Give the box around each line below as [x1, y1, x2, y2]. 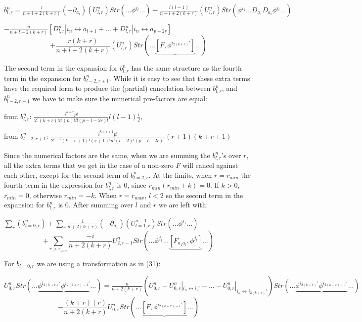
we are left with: [158, 200, 208, 210]
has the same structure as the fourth [131, 63, 242, 73]
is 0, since [117, 180, 146, 190]
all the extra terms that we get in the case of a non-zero [4, 160, 174, 170]
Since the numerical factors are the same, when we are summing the [4, 150, 210, 160]
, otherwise [29, 190, 62, 200]
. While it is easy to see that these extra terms [109, 73, 250, 83]
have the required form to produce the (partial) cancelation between [4, 83, 211, 93]
